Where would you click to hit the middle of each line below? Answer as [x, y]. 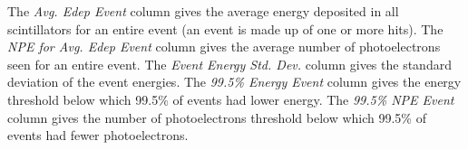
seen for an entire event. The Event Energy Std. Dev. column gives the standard [229, 64]
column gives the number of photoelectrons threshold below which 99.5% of [217, 117]
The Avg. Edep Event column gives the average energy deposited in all [203, 11]
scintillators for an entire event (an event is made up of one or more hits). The [225, 28]
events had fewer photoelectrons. [98, 135]
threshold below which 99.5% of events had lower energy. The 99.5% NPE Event [231, 99]
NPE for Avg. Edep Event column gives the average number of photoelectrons [224, 47]
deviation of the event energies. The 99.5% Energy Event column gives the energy [234, 82]
